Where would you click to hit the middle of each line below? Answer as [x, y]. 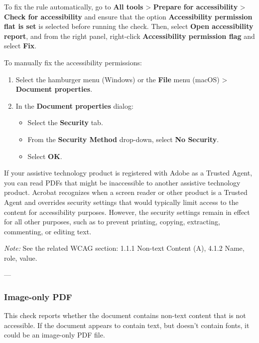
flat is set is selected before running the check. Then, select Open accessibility [129, 26]
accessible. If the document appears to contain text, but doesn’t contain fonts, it [127, 325]
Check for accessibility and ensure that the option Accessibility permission [128, 16]
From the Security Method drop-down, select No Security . [123, 139]
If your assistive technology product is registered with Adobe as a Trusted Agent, [128, 173]
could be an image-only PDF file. [55, 335]
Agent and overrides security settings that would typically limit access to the [121, 202]
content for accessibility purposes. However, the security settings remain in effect [127, 212]
